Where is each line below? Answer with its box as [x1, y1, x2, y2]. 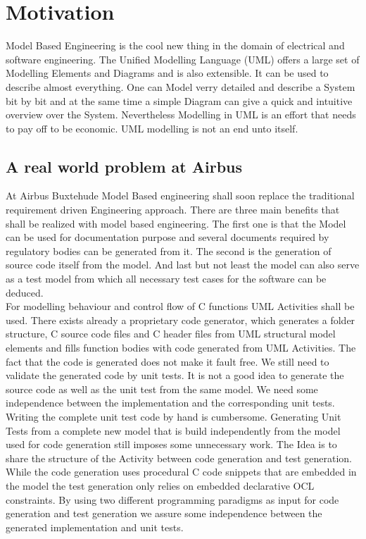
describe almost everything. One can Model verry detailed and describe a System [6, 79, 355, 94]
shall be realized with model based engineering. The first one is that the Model [6, 216, 346, 230]
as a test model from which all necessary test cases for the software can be [6, 271, 327, 286]
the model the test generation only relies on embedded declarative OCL [6, 478, 315, 492]
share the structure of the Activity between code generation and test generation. [6, 450, 352, 465]
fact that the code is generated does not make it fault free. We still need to [6, 354, 329, 368]
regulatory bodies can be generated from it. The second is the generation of [6, 243, 332, 258]
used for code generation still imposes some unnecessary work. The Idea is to [6, 437, 337, 452]
